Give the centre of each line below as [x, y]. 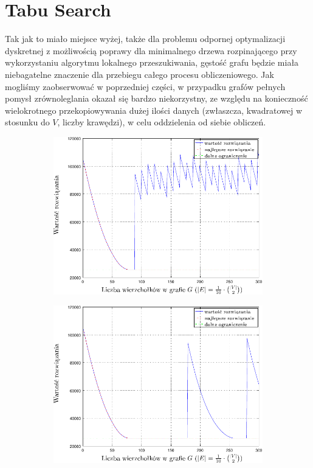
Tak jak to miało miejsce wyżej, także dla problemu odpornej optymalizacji [145, 39]
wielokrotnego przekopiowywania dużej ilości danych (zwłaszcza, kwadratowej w [154, 110]
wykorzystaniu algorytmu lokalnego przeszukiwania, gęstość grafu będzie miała [152, 62]
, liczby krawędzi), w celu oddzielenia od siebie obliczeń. [162, 122]
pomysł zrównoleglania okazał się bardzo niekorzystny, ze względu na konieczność [156, 98]
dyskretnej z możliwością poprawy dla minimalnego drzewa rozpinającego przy [151, 50]
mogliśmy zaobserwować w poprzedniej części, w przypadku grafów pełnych [145, 86]
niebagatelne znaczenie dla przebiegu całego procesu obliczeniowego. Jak [139, 74]
